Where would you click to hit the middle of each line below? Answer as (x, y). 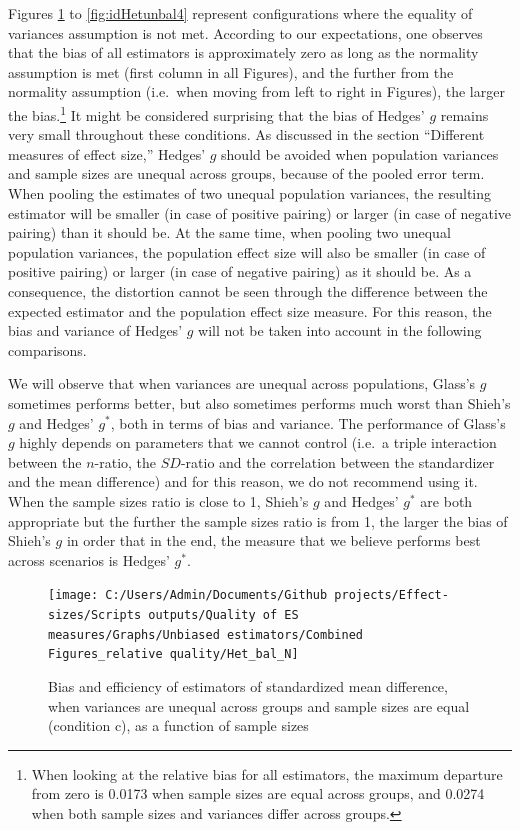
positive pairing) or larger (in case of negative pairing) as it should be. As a (240, 271)
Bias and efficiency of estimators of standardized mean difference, (248, 685)
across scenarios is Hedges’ (89, 559)
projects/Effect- (391, 595)
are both (446, 500)
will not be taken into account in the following (340, 330)
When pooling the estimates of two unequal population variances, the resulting (250, 193)
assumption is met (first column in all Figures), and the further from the (231, 71)
